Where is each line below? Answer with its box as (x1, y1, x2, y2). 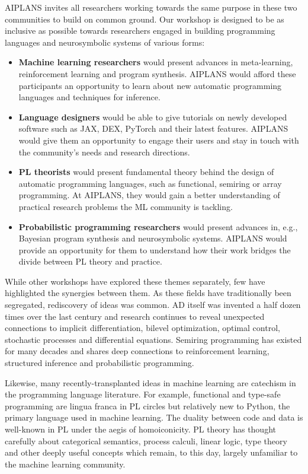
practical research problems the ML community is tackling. (18, 200, 233, 212)
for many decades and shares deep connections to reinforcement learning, (5, 345, 269, 357)
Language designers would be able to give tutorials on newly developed (18, 110, 287, 123)
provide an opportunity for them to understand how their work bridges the (18, 243, 291, 256)
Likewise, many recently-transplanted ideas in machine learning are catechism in (5, 376, 296, 389)
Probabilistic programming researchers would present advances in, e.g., (18, 220, 298, 233)
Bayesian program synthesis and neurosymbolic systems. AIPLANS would (18, 232, 287, 244)
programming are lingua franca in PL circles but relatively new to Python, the (5, 399, 290, 412)
